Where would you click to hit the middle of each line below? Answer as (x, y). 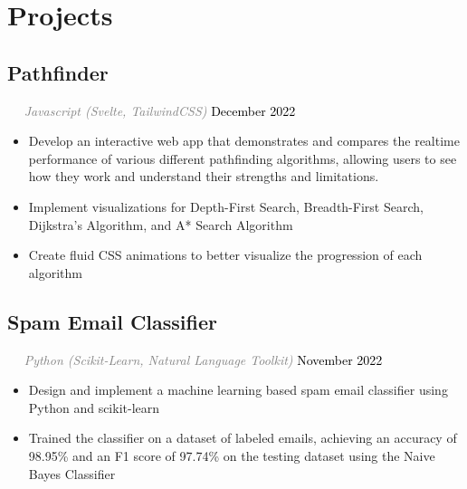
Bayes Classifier (72, 473)
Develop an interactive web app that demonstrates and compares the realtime (244, 141)
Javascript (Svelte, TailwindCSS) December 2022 (160, 110)
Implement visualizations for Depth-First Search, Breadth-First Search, (226, 206)
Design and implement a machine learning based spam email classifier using (238, 390)
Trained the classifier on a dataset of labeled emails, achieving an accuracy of (243, 438)
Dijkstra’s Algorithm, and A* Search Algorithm (161, 224)
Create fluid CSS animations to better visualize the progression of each (225, 255)
